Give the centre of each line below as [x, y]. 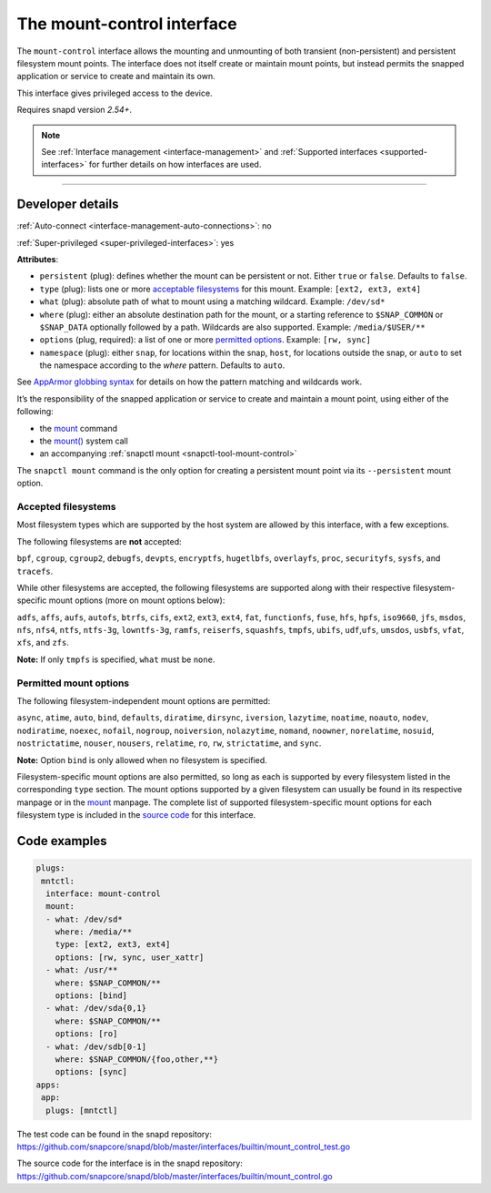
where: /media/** [94, 932]
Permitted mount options [73, 683]
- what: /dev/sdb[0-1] [96, 1046]
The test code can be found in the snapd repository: [115, 1134]
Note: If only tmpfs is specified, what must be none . [116, 659]
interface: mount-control [103, 893]
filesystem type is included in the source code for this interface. [136, 815]
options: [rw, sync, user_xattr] [130, 957]
